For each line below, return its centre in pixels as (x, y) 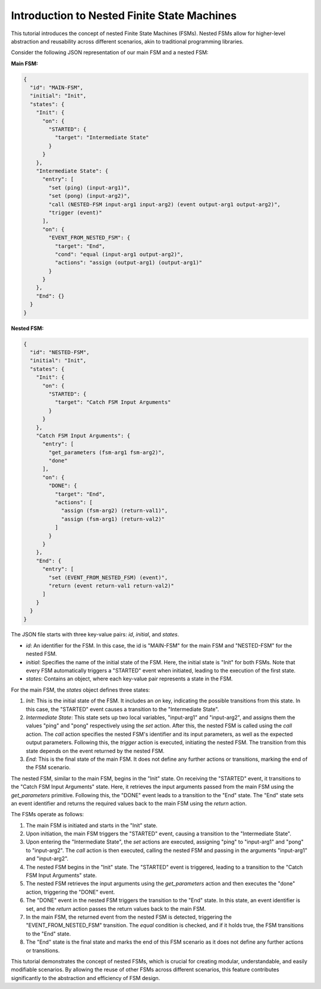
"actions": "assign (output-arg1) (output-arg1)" (128, 263)
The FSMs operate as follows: (48, 814)
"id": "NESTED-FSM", (60, 352)
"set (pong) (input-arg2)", (89, 196)
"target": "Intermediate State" (102, 138)
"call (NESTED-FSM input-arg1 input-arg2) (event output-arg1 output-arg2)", (164, 204)
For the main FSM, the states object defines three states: (81, 690)
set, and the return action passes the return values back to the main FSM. (116, 909)
